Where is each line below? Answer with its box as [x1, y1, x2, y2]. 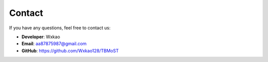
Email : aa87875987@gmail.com [21, 41, 87, 47]
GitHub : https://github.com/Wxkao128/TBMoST [21, 48, 119, 54]
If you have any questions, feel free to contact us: [9, 25, 111, 31]
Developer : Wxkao [21, 34, 61, 40]
